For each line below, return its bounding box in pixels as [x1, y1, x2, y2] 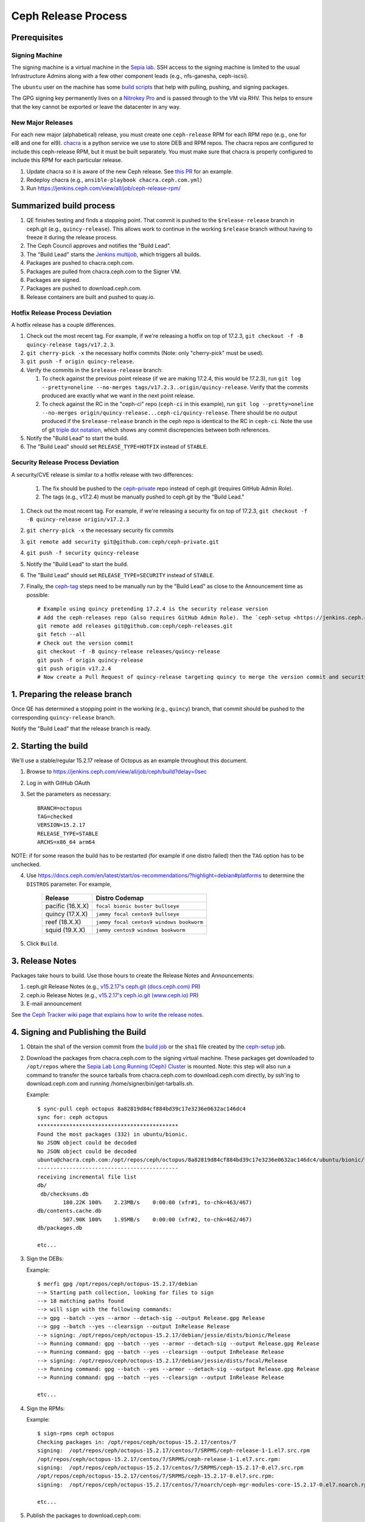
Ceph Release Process [11, 9, 128, 23]
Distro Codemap [96, 894, 144, 902]
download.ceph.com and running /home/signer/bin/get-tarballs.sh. [26, 1079, 194, 1087]
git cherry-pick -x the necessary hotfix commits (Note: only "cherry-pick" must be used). [26, 349, 264, 357]
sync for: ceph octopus [37, 1114, 108, 1121]
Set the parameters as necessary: [26, 790, 111, 798]
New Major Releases [11, 118, 73, 127]
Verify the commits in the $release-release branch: [26, 366, 163, 374]
